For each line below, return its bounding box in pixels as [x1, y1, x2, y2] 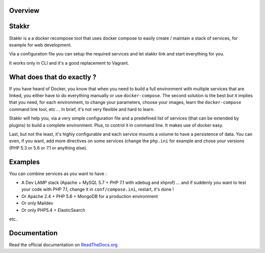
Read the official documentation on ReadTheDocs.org [9, 242, 118, 248]
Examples [9, 157, 40, 166]
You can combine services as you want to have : [9, 171, 107, 177]
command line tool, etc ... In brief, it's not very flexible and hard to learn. [9, 106, 155, 112]
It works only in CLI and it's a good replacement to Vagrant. [9, 60, 130, 66]
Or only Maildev [21, 200, 53, 206]
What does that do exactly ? [9, 73, 97, 81]
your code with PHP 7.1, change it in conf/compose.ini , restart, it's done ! [21, 186, 174, 192]
